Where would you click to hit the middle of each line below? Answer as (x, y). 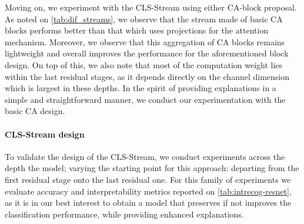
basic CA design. (35, 111)
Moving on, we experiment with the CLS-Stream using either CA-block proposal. (151, 7)
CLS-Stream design (45, 134)
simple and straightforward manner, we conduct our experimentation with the (145, 99)
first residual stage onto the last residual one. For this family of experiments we (148, 179)
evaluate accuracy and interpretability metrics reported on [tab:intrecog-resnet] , (148, 191)
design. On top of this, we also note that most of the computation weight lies (144, 64)
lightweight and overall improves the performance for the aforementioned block (147, 53)
